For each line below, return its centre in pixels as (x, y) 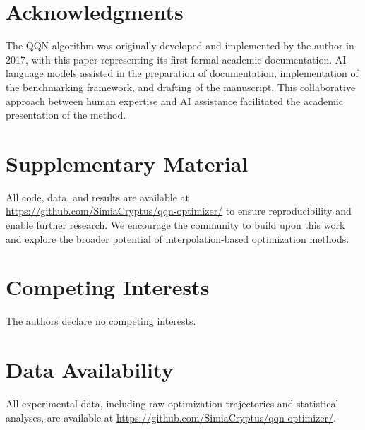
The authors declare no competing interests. (101, 321)
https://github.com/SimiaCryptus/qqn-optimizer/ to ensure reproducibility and (179, 211)
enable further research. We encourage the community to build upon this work (175, 225)
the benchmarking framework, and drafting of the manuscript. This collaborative (181, 86)
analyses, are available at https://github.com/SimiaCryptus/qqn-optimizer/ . (171, 417)
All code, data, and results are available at (98, 197)
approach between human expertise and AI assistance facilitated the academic (174, 101)
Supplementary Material (127, 163)
